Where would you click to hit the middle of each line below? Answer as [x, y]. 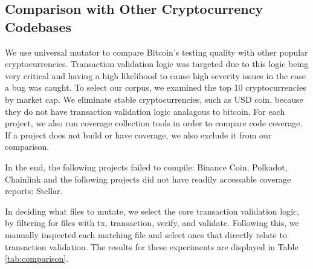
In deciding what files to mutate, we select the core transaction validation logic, [152, 211]
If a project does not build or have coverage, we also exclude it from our [138, 134]
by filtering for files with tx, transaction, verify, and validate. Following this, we [152, 223]
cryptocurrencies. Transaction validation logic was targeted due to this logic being [157, 64]
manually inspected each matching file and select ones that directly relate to [146, 234]
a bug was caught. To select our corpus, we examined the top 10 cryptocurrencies [156, 87]
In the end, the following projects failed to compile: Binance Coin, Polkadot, [146, 167]
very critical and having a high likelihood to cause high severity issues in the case [155, 75]
